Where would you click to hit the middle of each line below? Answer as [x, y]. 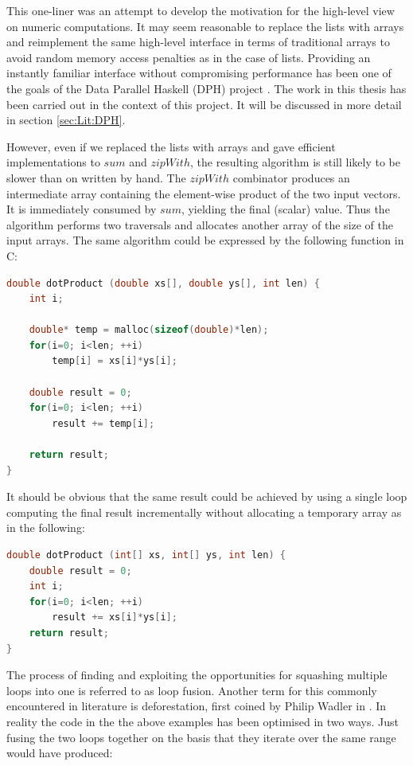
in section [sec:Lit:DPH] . [66, 120]
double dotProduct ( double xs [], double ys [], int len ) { [163, 283]
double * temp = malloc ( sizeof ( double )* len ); [149, 330]
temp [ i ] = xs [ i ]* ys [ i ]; [115, 361]
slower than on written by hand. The [96, 177]
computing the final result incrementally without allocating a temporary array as [204, 512]
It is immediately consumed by [82, 209]
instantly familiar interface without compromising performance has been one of [199, 73]
